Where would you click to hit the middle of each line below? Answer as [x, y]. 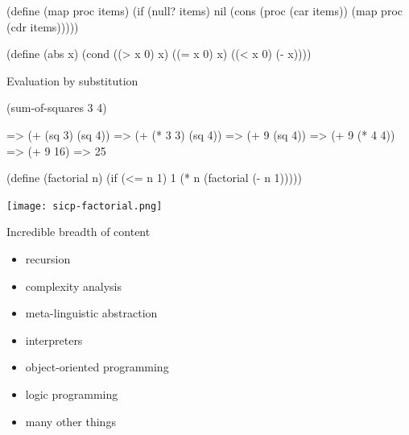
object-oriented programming [97, 367]
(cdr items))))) [43, 26]
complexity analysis [73, 286]
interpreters [54, 340]
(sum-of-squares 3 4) [57, 108]
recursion [48, 259]
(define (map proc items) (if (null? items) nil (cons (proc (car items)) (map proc [205, 10]
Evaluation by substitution [72, 80]
